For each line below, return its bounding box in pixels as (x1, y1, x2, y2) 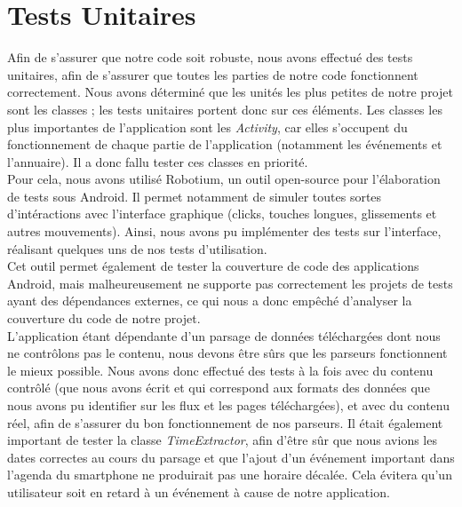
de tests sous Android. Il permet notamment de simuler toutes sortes (7, 186, 382, 205)
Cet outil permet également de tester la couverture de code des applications (7, 257, 419, 275)
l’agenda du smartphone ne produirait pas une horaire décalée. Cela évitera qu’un (7, 465, 452, 484)
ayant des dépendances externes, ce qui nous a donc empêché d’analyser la (7, 291, 412, 310)
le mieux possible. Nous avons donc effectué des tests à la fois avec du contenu (7, 360, 434, 379)
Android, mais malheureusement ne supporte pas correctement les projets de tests (7, 273, 453, 292)
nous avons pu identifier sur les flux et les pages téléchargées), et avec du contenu (7, 396, 450, 414)
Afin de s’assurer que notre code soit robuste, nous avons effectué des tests (7, 48, 413, 67)
